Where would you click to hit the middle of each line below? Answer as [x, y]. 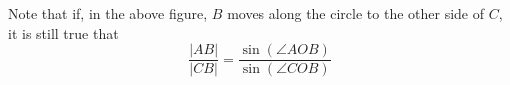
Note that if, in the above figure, [108, 13]
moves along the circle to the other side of [355, 13]
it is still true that [63, 32]
